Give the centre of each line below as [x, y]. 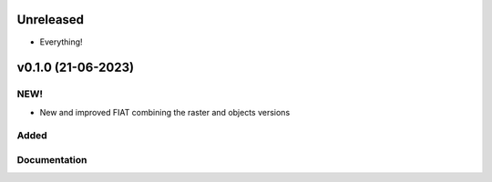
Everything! [61, 42]
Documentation [52, 160]
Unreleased [51, 20]
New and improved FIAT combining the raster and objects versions [165, 112]
